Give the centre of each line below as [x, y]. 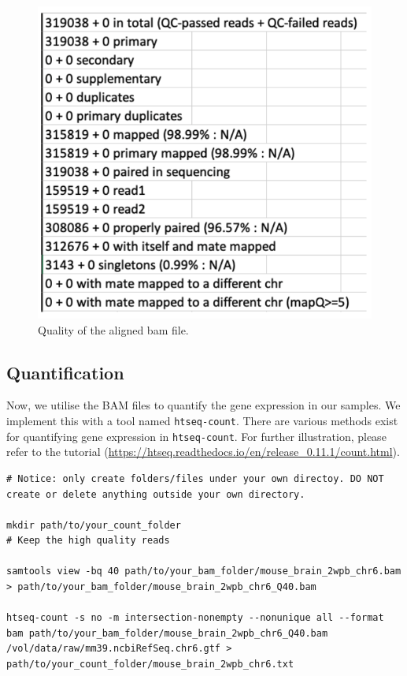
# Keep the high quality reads [88, 541]
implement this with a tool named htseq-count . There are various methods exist [202, 420]
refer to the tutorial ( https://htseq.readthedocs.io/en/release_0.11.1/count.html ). [203, 452]
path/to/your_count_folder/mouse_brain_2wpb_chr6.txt [150, 665]
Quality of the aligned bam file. [113, 329]
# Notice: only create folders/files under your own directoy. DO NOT [195, 478]
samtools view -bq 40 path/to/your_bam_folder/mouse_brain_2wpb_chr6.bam [204, 571]
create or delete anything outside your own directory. [156, 494]
